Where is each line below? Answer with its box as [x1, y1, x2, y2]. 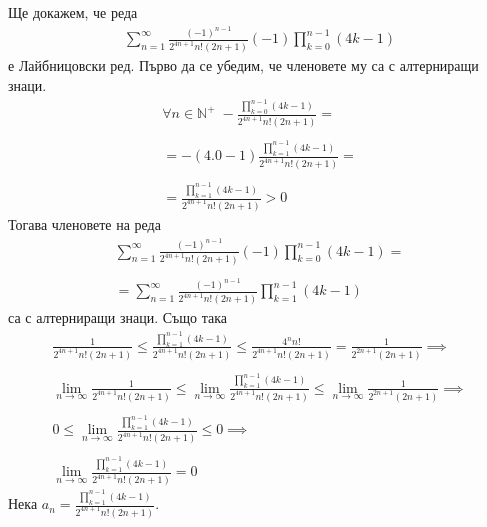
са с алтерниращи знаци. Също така [8, 307, 228, 328]
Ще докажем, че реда [8, 2, 138, 22]
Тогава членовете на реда [8, 214, 161, 235]
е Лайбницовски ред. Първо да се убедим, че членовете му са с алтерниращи [8, 55, 479, 76]
